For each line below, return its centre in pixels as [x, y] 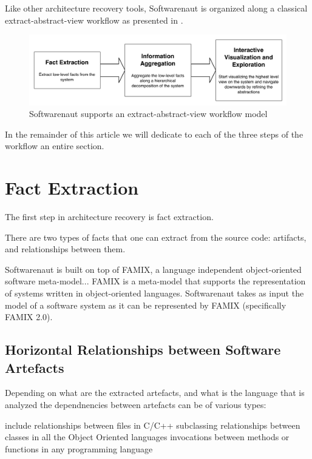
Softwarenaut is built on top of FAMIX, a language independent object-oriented [153, 269]
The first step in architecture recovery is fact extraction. [109, 217]
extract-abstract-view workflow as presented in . [94, 20]
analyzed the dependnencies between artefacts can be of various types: [136, 404]
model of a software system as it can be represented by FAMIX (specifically [146, 305]
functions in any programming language [79, 448]
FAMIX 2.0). [29, 317]
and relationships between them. [65, 249]
